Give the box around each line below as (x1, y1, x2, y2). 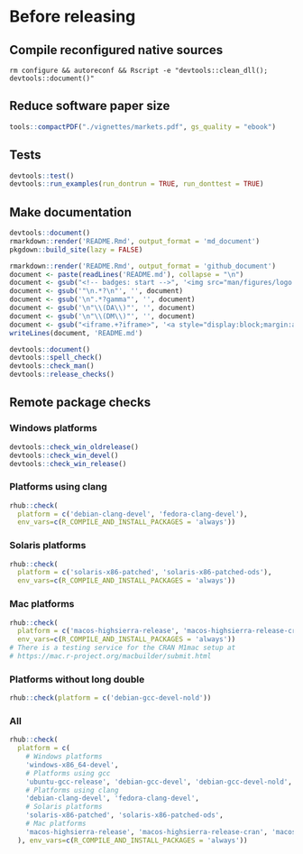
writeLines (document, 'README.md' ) (9, 328, 143, 337)
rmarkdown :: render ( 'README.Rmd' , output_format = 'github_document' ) (9, 262, 277, 271)
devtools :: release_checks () (9, 370, 115, 380)
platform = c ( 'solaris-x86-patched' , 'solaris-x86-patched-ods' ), (17, 568, 272, 577)
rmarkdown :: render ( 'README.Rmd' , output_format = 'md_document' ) (9, 236, 260, 245)
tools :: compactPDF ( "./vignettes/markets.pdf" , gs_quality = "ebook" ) (9, 122, 277, 132)
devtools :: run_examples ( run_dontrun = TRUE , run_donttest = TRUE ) (9, 179, 264, 188)
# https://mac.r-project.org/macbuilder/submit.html (9, 652, 212, 661)
